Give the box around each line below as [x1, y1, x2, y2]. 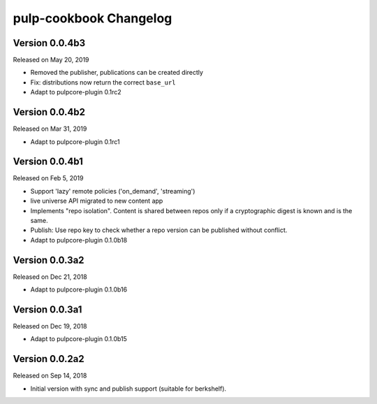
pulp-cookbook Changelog [13, 10, 172, 26]
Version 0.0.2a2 [13, 353, 84, 365]
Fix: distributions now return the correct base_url [30, 78, 176, 87]
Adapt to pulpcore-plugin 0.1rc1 [30, 137, 120, 146]
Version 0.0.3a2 [13, 254, 84, 266]
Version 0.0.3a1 [13, 303, 82, 315]
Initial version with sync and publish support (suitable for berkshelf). [30, 384, 227, 393]
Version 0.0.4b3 [13, 37, 86, 49]
